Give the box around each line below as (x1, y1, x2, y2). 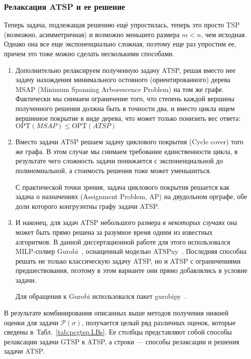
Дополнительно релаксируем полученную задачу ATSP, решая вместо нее (15, 65, 236, 75)
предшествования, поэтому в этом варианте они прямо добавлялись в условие (15, 265, 248, 275)
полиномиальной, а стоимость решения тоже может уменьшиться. (15, 165, 211, 175)
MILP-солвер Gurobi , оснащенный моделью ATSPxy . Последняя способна (15, 246, 247, 256)
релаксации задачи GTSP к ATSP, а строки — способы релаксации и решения (4, 336, 239, 346)
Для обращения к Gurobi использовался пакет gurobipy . (15, 291, 187, 301)
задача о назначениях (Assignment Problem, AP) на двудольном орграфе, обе (15, 191, 247, 202)
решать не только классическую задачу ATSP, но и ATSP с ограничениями (15, 255, 241, 266)
